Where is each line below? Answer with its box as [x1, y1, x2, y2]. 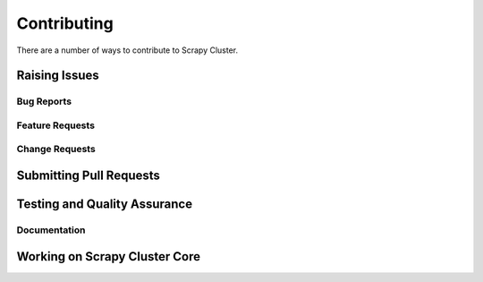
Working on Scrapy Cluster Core [16, 249, 201, 264]
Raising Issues [16, 68, 100, 83]
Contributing [16, 13, 114, 33]
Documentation [16, 224, 86, 236]
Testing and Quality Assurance [16, 197, 192, 212]
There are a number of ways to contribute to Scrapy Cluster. [16, 45, 239, 56]
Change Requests [16, 143, 96, 156]
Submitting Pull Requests [16, 168, 161, 184]
